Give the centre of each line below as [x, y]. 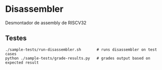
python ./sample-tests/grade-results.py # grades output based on [78, 58]
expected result [22, 63]
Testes [16, 38]
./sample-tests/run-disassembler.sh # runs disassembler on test [81, 50]
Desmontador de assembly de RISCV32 [46, 23]
